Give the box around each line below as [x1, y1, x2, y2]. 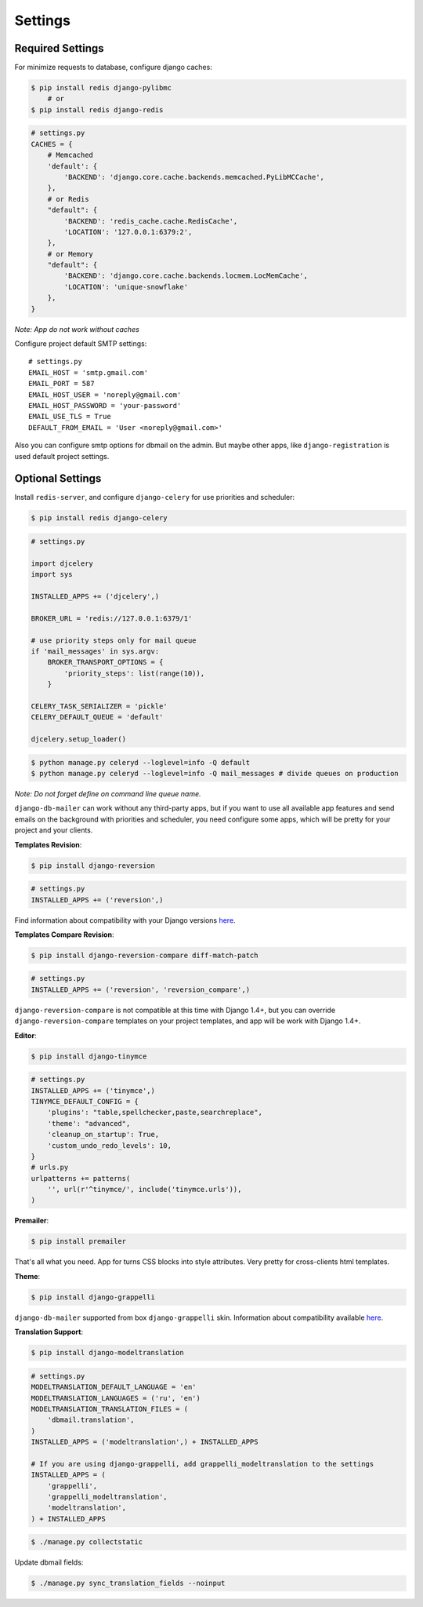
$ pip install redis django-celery [31, 514, 168, 523]
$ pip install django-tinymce [31, 1051, 147, 1061]
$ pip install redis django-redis [31, 105, 164, 114]
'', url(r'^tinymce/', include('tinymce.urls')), [47, 1185, 242, 1194]
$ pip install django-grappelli [31, 1292, 156, 1302]
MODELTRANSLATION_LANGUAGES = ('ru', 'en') [31, 1394, 201, 1402]
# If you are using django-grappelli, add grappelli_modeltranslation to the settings [31, 1459, 374, 1468]
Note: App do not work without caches [14, 324, 140, 333]
